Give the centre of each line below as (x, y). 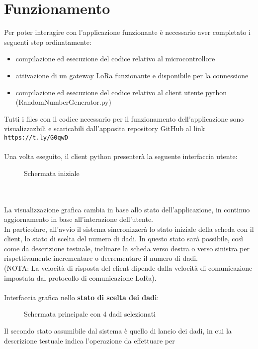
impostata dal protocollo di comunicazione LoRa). (80, 277)
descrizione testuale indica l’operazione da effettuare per (89, 340)
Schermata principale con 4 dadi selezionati (90, 314)
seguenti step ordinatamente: (48, 42)
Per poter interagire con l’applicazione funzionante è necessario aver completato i (128, 32)
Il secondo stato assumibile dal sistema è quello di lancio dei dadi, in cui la (118, 331)
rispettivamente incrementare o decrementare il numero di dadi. (101, 258)
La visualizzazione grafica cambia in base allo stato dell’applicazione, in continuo (127, 209)
